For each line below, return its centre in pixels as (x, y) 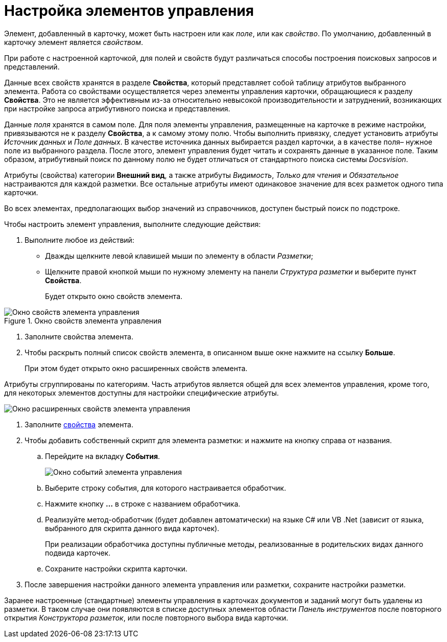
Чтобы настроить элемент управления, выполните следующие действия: (133, 224)
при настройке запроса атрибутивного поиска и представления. (117, 108)
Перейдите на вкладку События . (103, 456)
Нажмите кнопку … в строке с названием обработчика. (143, 503)
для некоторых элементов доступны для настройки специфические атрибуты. (142, 393)
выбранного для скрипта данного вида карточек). (132, 528)
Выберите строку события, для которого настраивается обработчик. (166, 488)
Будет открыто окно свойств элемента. (114, 296)
